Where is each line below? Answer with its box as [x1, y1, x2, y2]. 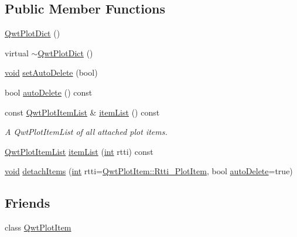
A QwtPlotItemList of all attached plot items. [5, 126, 168, 138]
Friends [5, 194, 50, 212]
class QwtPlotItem [5, 221, 71, 233]
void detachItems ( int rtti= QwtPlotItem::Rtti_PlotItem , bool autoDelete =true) [5, 165, 293, 177]
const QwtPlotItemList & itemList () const [5, 106, 160, 118]
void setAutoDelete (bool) [5, 66, 98, 79]
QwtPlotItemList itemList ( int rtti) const [5, 145, 153, 157]
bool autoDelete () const [5, 86, 93, 98]
